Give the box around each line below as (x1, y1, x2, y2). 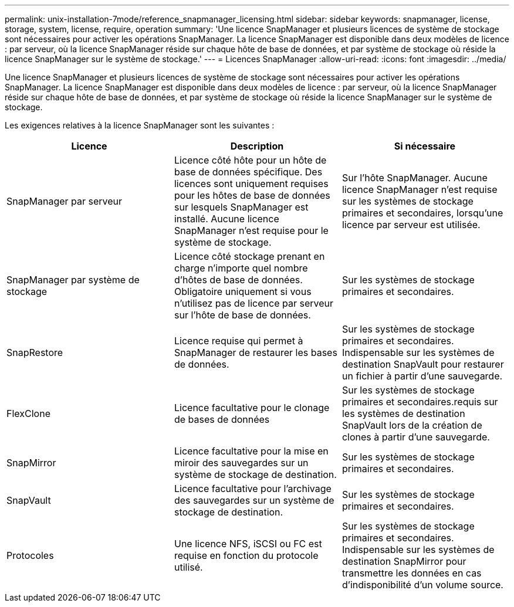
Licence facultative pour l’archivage (174, 483, 332, 494)
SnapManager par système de (6, 274, 140, 286)
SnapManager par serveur (6, 195, 123, 207)
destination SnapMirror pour (341, 555, 466, 567)
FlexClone (6, 408, 50, 419)
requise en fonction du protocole (174, 550, 319, 561)
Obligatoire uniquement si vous (174, 286, 312, 297)
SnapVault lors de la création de (341, 419, 482, 431)
